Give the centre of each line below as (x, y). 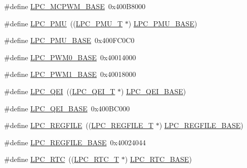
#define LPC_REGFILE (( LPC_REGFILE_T (79, 125)
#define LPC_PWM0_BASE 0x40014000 (70, 57)
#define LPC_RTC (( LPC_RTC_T (62, 159)
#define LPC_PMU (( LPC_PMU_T (64, 23)
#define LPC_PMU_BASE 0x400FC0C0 (69, 40)
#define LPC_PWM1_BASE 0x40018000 (70, 74)
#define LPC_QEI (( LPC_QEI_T (60, 91)
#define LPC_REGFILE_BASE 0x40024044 (75, 142)
